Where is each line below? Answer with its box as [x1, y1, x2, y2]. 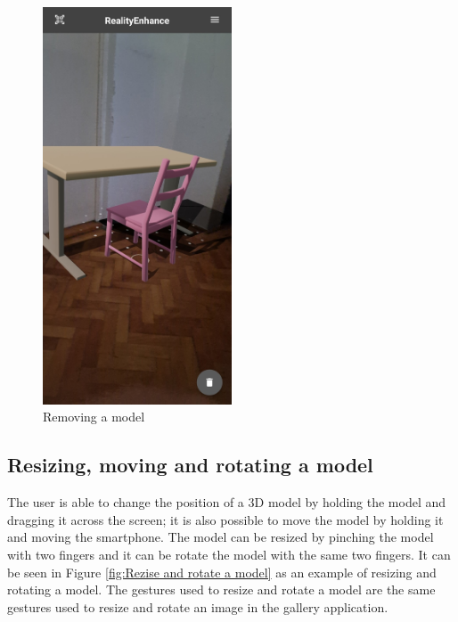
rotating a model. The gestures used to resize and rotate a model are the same [7, 580, 436, 599]
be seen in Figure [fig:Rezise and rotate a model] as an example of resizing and [7, 562, 437, 581]
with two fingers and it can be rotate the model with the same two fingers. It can [7, 544, 451, 563]
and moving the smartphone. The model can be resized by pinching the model [7, 528, 434, 546]
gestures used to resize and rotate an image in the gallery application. [7, 597, 388, 616]
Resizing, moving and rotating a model [7, 451, 373, 479]
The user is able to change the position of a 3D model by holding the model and [7, 493, 446, 512]
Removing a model [43, 407, 145, 426]
